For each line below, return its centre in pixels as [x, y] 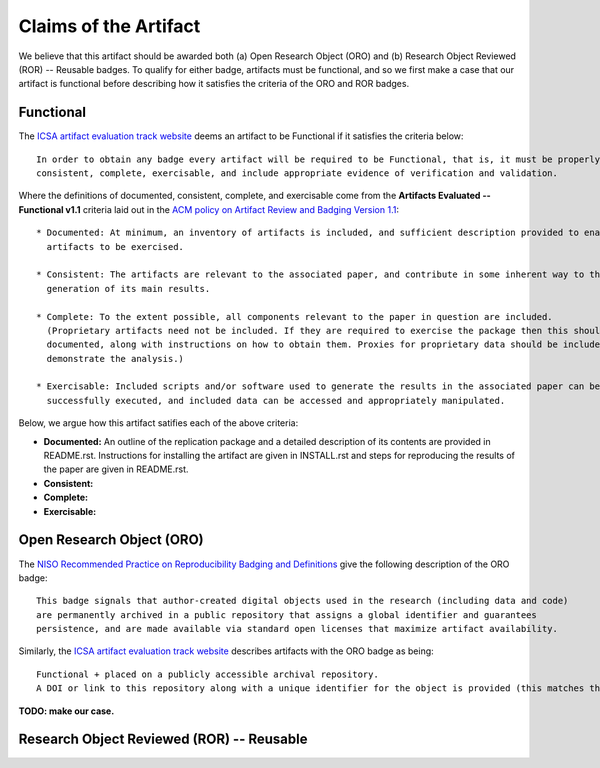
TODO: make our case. [66, 711]
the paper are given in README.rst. [116, 469]
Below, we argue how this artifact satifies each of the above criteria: [158, 423]
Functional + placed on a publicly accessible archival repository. [207, 674]
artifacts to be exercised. [115, 246]
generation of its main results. [128, 288]
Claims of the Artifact [109, 26]
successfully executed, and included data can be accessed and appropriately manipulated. [276, 400]
